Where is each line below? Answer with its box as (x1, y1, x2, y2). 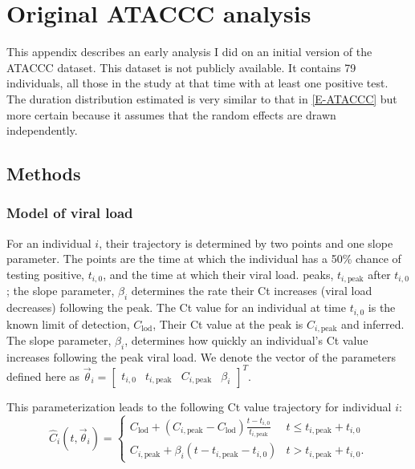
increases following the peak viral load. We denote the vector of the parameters (6, 348, 396, 365)
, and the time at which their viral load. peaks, (103, 265, 334, 282)
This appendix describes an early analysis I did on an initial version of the (6, 43, 372, 60)
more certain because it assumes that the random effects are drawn (6, 106, 336, 123)
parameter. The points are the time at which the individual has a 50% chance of (6, 250, 401, 267)
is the (368, 299, 396, 316)
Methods (6, 161, 81, 186)
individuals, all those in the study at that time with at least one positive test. (6, 75, 389, 91)
